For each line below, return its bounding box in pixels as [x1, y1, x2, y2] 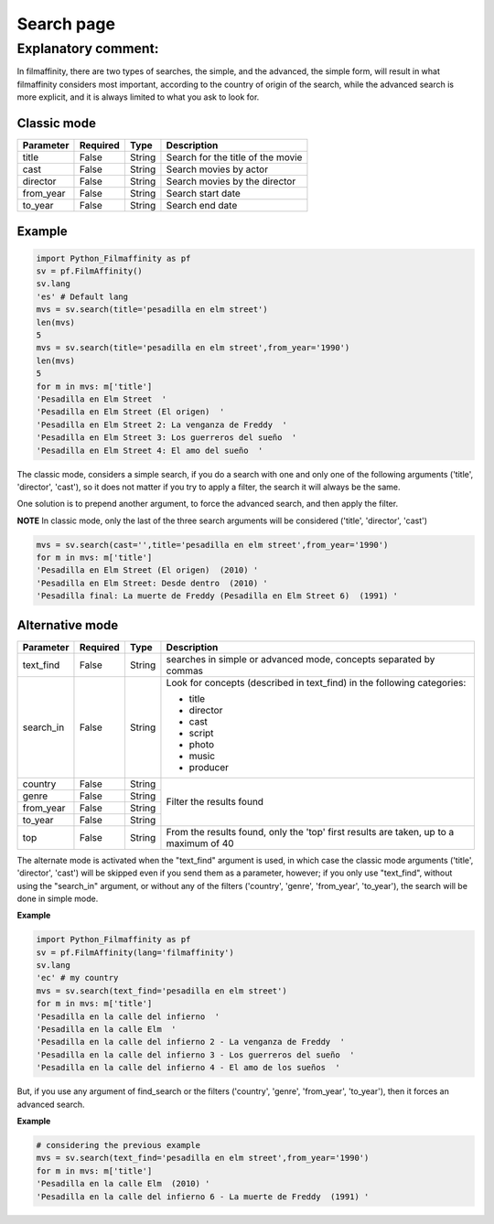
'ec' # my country [36, 972, 119, 983]
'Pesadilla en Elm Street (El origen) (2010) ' [36, 565, 259, 575]
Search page [16, 14, 116, 34]
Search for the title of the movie [166, 151, 303, 164]
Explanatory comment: [16, 40, 159, 57]
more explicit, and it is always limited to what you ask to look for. [16, 91, 260, 102]
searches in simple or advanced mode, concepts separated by [166, 652, 435, 665]
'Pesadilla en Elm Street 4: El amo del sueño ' [36, 445, 263, 456]
